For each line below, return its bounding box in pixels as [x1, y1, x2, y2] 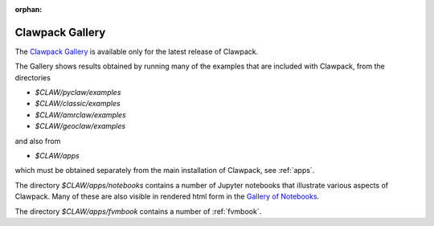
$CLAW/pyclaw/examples [35, 88, 121, 97]
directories [14, 72, 51, 82]
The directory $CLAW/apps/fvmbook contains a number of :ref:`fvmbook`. [14, 206, 262, 216]
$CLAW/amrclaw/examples [35, 109, 126, 120]
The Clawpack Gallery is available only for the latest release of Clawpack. [14, 47, 259, 56]
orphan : [14, 5, 43, 14]
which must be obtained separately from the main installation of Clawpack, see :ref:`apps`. [14, 166, 315, 175]
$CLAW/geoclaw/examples [35, 121, 126, 131]
